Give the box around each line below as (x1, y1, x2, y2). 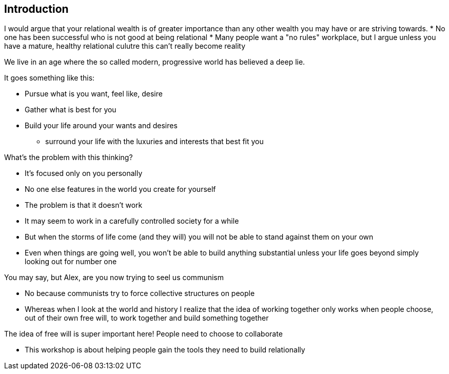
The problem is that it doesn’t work (25, 201, 143, 210)
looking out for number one (25, 257, 117, 266)
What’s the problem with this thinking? (4, 153, 133, 162)
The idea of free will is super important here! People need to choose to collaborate (4, 329, 283, 339)
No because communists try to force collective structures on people (25, 289, 255, 298)
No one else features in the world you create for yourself (25, 185, 216, 194)
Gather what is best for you (25, 105, 116, 114)
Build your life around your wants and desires (25, 121, 178, 130)
